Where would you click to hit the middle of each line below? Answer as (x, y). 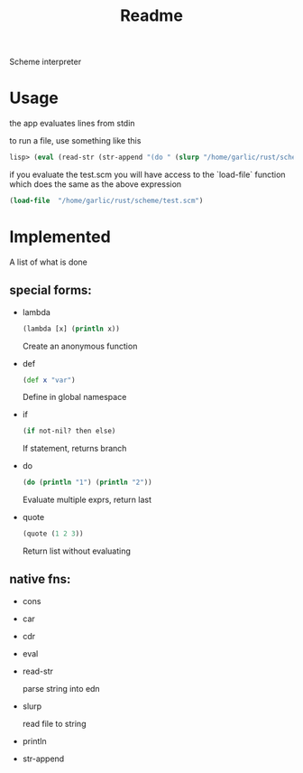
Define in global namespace (74, 397)
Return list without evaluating (76, 551)
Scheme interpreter (46, 62)
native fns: (40, 579)
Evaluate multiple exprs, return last (87, 500)
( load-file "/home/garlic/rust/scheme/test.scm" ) (106, 200)
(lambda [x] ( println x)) (71, 329)
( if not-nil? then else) (69, 431)
